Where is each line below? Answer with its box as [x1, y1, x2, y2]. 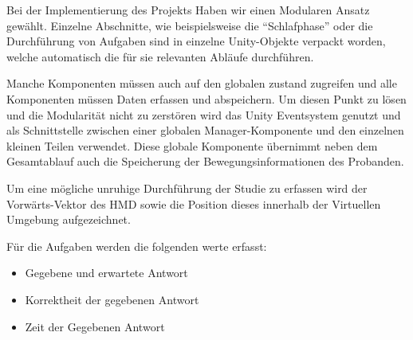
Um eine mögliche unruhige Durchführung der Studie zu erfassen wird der [6, 179, 368, 196]
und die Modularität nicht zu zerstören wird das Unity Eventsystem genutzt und [6, 106, 401, 123]
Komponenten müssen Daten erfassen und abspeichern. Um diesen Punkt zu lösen [6, 90, 407, 107]
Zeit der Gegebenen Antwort [25, 318, 165, 334]
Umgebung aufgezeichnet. [6, 211, 131, 228]
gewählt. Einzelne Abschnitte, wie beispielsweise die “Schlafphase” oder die [6, 17, 373, 33]
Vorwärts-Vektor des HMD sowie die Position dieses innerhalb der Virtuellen [6, 195, 381, 212]
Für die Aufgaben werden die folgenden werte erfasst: [6, 237, 267, 254]
